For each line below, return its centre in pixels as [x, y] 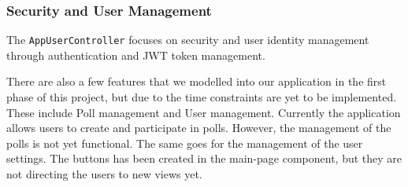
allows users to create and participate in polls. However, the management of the [199, 128]
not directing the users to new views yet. [104, 174]
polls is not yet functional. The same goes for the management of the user [185, 143]
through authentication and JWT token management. [136, 55]
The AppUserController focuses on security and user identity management [188, 40]
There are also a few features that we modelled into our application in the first [197, 81]
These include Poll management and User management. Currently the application [204, 112]
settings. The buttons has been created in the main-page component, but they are [204, 158]
